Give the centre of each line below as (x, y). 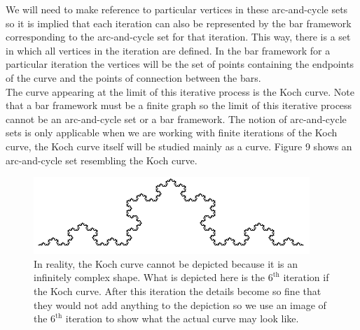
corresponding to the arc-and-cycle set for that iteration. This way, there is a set (178, 37)
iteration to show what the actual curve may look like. (182, 318)
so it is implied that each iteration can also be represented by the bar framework (179, 23)
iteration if (306, 277)
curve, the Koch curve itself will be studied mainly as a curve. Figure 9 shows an (179, 146)
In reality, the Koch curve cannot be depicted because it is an (166, 263)
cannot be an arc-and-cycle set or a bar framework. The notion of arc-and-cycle (176, 119)
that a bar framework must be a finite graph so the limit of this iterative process (179, 105)
